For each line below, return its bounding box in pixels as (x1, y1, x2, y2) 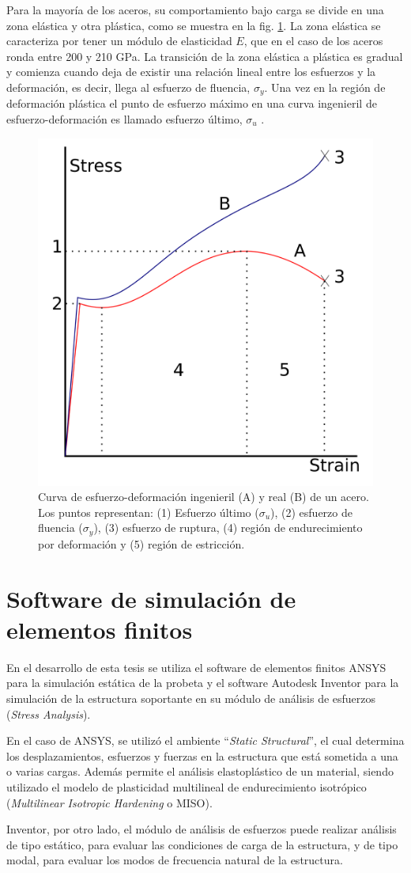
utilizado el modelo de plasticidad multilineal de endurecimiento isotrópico (6, 778, 367, 795)
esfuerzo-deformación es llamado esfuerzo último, (6, 111, 243, 127)
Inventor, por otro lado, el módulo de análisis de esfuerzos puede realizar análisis (6, 821, 397, 837)
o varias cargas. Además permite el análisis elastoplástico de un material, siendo (6, 763, 394, 780)
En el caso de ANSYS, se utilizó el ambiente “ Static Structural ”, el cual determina (6, 732, 405, 749)
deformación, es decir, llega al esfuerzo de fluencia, (6, 78, 251, 95)
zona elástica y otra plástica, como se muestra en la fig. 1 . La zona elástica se (6, 17, 381, 33)
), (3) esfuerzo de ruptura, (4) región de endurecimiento (93, 519, 363, 536)
